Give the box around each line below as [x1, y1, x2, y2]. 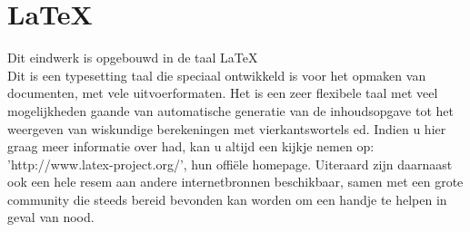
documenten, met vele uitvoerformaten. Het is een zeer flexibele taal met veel [7, 83, 438, 102]
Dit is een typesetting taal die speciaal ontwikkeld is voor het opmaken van [7, 65, 426, 84]
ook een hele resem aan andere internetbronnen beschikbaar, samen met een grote [7, 172, 464, 191]
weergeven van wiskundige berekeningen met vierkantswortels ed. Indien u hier [7, 119, 446, 138]
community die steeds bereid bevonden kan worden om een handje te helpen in [7, 189, 447, 208]
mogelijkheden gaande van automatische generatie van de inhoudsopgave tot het [7, 101, 454, 120]
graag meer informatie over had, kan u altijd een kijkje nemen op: [7, 137, 375, 156]
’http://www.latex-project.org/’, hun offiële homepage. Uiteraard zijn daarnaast [7, 154, 453, 173]
